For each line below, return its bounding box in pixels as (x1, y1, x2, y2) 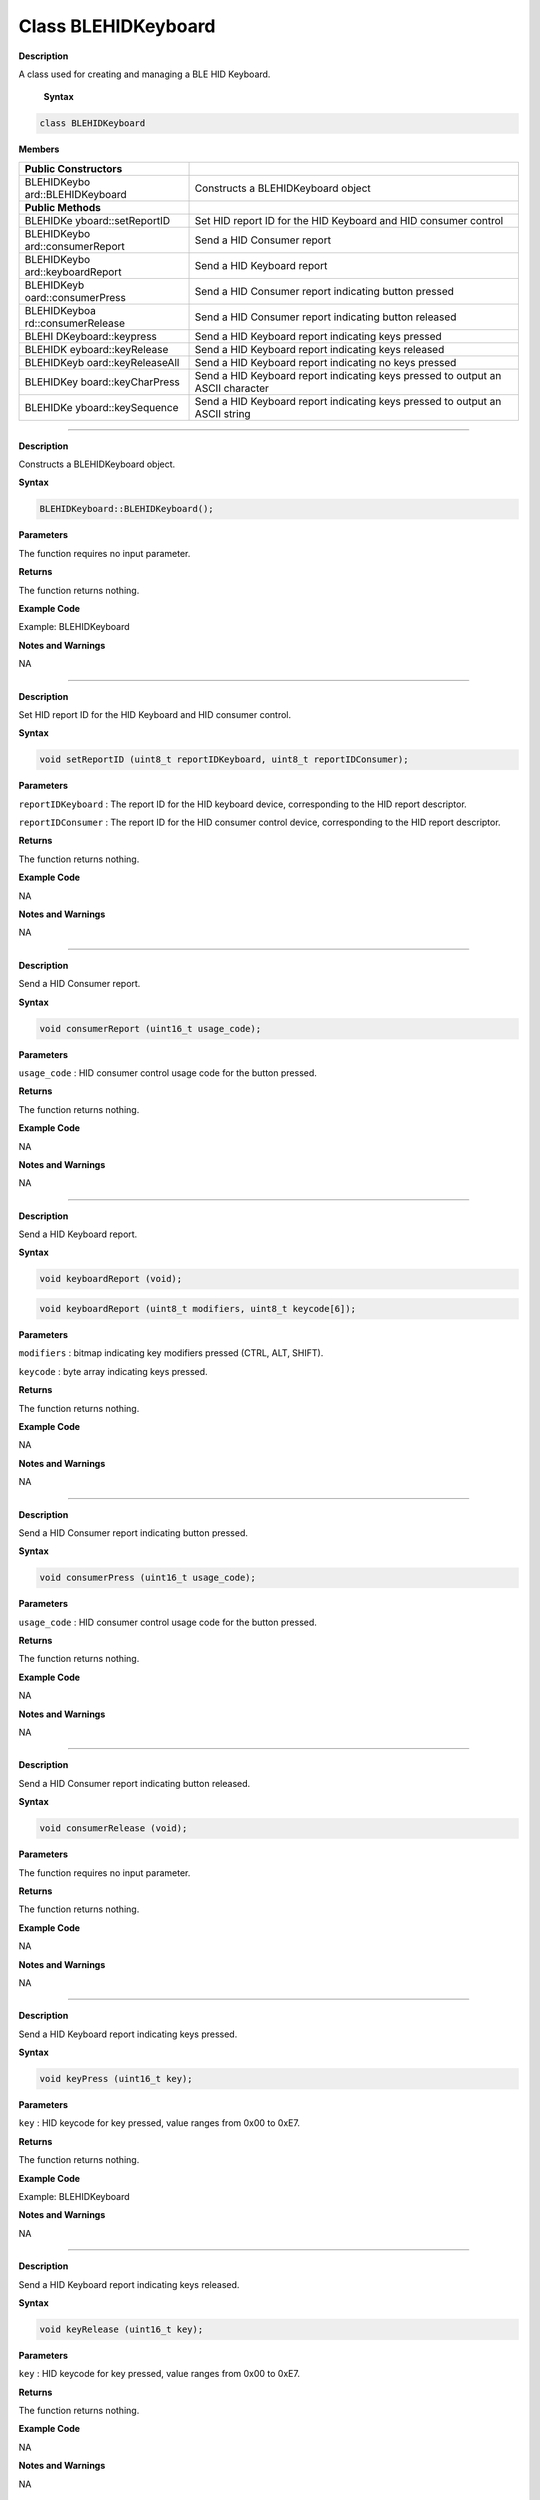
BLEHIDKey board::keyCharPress (24, 375, 180, 389)
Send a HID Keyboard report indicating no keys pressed (194, 355, 457, 369)
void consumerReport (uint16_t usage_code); (39, 1023, 262, 1034)
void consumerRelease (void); (39, 1823, 188, 1834)
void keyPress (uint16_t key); (39, 2073, 194, 2085)
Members (18, 143, 60, 155)
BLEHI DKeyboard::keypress (24, 329, 157, 343)
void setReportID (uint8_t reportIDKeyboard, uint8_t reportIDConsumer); (39, 754, 409, 765)
